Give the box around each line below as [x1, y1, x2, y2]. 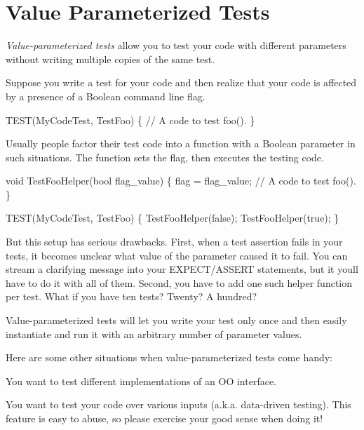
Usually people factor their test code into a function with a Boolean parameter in [6, 136, 356, 151]
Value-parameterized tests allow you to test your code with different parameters [6, 38, 346, 53]
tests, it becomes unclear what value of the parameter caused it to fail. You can [6, 248, 348, 262]
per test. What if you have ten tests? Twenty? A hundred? [6, 289, 257, 304]
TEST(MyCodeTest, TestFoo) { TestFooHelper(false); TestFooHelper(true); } [6, 210, 339, 225]
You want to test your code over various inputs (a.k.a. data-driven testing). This [6, 397, 351, 412]
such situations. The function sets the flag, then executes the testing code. [6, 149, 324, 164]
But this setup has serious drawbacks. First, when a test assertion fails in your [6, 234, 343, 249]
